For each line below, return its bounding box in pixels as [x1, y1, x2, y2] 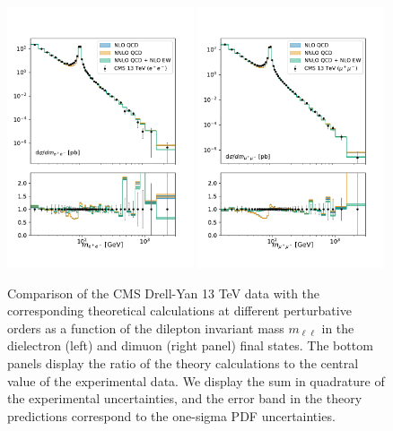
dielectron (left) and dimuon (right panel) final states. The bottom [7, 336, 373, 355]
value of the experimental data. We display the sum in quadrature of [7, 371, 385, 390]
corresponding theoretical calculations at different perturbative [7, 301, 352, 320]
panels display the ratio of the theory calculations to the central [7, 353, 359, 372]
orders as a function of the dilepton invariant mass [7, 318, 284, 337]
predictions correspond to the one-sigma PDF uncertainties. [7, 406, 336, 425]
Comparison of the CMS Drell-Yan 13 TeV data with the [7, 283, 320, 302]
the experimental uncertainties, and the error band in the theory [7, 389, 362, 408]
